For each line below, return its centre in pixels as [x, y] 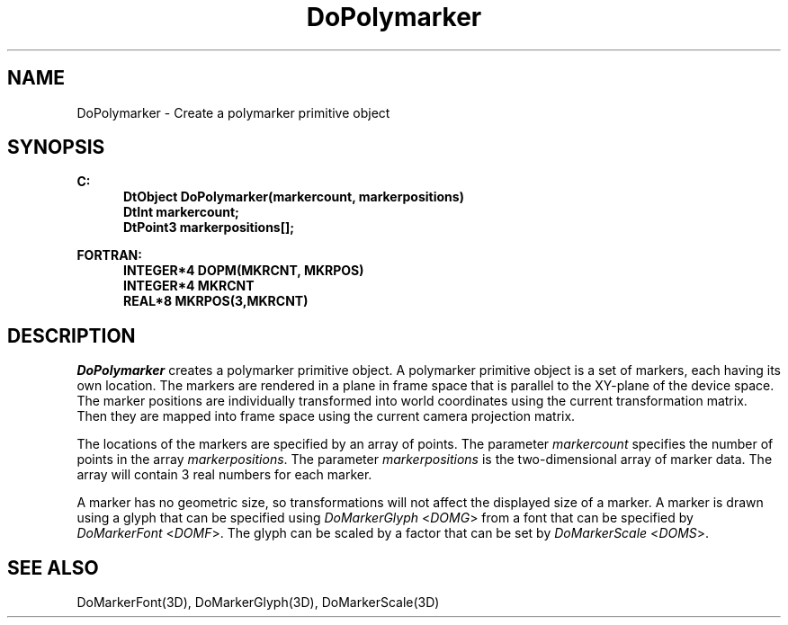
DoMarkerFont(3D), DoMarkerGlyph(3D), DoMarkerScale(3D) [258, 603]
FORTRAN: [109, 255]
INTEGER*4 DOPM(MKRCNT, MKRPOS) [244, 271]
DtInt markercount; [181, 212]
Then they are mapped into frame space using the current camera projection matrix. [326, 416]
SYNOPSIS [56, 147]
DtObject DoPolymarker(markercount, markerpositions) [294, 197]
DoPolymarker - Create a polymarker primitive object [233, 112]
